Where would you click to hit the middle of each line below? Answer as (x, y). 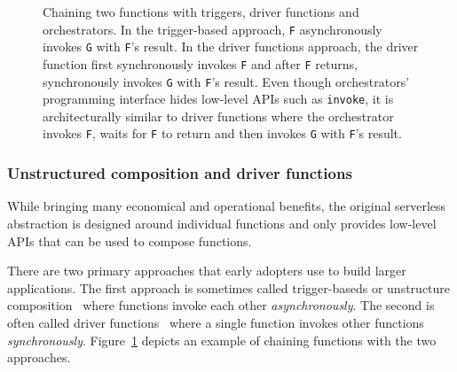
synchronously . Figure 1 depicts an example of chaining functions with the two (222, 340)
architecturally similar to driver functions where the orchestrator (218, 116)
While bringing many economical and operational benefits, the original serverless (227, 206)
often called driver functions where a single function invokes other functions (216, 322)
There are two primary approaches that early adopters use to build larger (207, 271)
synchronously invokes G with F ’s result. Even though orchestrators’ (226, 81)
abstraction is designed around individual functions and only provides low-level (222, 223)
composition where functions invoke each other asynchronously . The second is (221, 305)
